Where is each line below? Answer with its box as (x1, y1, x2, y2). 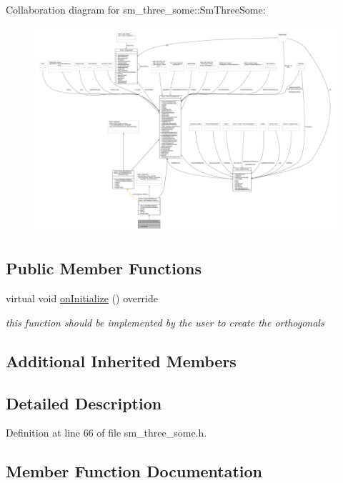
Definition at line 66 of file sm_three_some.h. (6, 425, 207, 440)
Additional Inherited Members (6, 349, 237, 372)
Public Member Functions (6, 257, 202, 279)
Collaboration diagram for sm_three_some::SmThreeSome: (6, 2, 266, 16)
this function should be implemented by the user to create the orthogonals (6, 314, 324, 329)
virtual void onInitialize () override (6, 291, 158, 306)
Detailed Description (6, 392, 162, 414)
